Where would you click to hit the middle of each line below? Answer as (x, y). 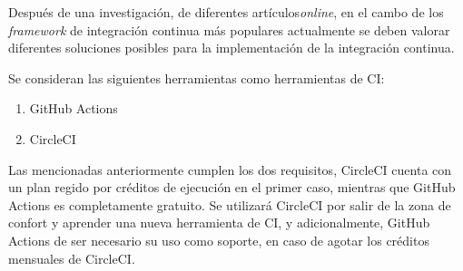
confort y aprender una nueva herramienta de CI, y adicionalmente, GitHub (219, 223)
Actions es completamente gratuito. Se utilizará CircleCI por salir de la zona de (230, 204)
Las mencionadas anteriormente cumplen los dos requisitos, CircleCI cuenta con (230, 169)
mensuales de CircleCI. (72, 258)
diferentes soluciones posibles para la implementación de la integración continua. (231, 48)
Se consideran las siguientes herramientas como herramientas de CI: (197, 77)
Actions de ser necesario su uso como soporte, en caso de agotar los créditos (219, 240)
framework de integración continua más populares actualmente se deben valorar (229, 29)
